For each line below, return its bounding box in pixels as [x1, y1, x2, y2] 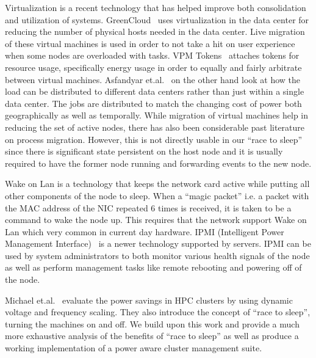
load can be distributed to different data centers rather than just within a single [5, 85, 304, 98]
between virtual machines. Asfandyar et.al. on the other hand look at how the [5, 73, 301, 86]
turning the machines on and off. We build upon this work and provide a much [5, 317, 300, 330]
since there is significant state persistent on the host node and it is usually [5, 145, 283, 158]
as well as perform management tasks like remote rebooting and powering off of [5, 261, 302, 274]
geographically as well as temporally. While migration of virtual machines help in [5, 109, 309, 122]
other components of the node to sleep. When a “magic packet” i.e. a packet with [5, 189, 309, 202]
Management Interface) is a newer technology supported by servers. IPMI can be [5, 237, 311, 250]
